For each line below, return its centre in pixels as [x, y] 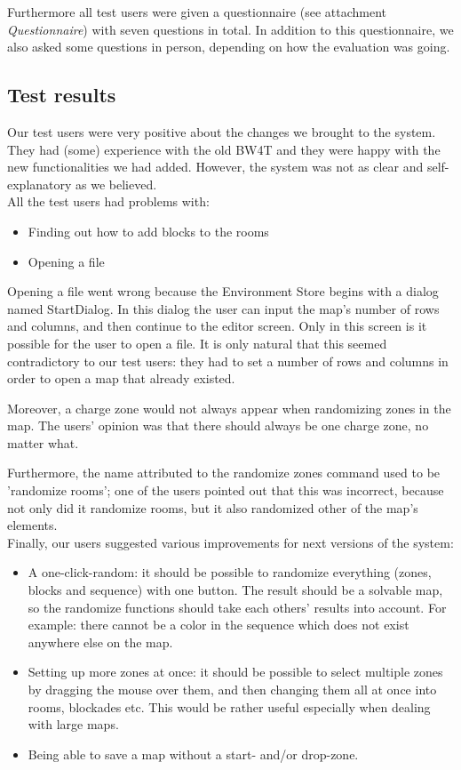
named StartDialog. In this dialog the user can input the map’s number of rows [223, 308]
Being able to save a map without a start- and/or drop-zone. [193, 754]
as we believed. [116, 184]
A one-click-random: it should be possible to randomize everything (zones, [230, 572]
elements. [32, 525]
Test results [62, 95]
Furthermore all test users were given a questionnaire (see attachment [197, 12]
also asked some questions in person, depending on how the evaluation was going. [229, 47]
